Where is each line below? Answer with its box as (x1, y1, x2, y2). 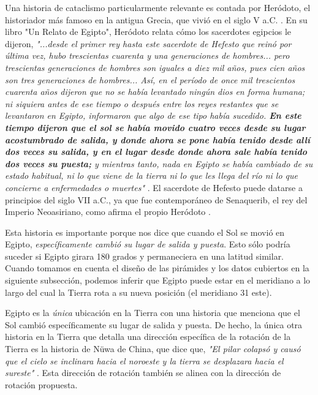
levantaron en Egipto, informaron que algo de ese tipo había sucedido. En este (5, 109, 301, 122)
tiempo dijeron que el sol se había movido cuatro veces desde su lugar (5, 121, 306, 134)
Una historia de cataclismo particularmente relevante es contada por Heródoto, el (5, 1, 311, 13)
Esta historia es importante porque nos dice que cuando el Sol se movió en (5, 225, 285, 238)
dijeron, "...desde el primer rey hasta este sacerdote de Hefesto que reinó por (5, 37, 292, 50)
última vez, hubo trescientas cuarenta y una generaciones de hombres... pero (5, 49, 290, 62)
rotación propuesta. (5, 378, 78, 391)
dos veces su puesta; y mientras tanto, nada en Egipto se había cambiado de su (5, 157, 313, 170)
